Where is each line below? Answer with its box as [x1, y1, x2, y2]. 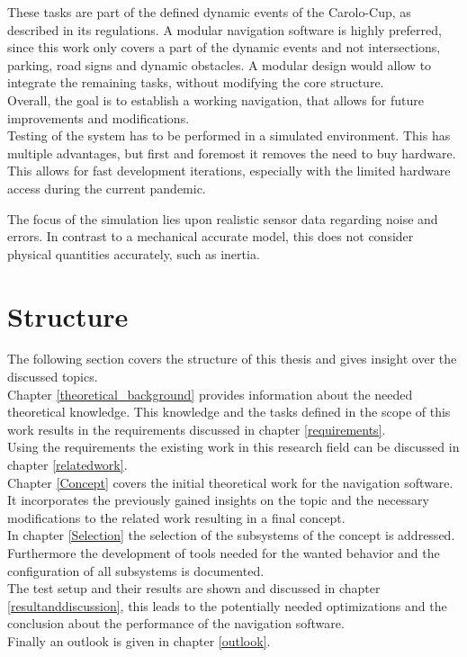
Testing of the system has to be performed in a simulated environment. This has [7, 126, 451, 145]
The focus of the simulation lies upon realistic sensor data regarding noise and [7, 209, 438, 228]
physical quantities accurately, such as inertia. [7, 244, 260, 263]
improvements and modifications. [7, 108, 190, 127]
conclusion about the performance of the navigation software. [7, 614, 345, 633]
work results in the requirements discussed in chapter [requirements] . [7, 419, 386, 438]
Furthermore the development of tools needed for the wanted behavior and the [7, 543, 440, 562]
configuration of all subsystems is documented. [7, 561, 265, 580]
